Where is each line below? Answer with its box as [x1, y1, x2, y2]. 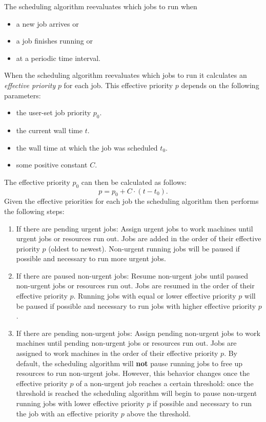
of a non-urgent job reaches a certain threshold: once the [76, 377, 254, 388]
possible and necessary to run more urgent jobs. [16, 253, 167, 264]
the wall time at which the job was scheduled [16, 142, 158, 153]
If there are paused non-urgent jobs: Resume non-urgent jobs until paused [16, 270, 249, 281]
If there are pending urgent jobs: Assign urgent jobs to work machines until [16, 223, 253, 234]
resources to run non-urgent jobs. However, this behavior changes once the [16, 368, 250, 378]
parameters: [4, 90, 41, 100]
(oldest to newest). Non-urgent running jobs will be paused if [48, 243, 240, 254]
